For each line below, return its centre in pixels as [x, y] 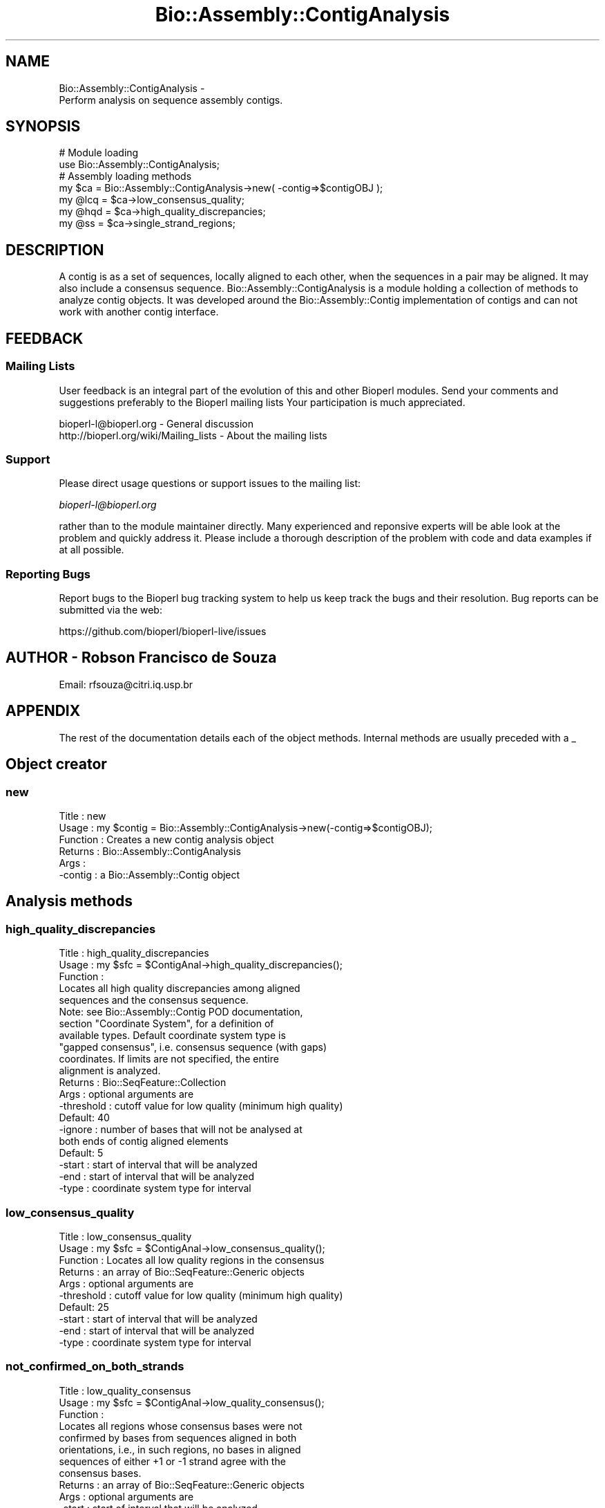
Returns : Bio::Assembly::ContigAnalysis [150, 851]
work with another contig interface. [139, 312]
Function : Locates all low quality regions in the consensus [192, 1260]
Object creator [56, 764]
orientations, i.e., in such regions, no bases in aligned [180, 1449]
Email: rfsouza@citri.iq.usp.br [126, 684]
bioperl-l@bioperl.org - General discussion [156, 423]
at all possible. [92, 550]
